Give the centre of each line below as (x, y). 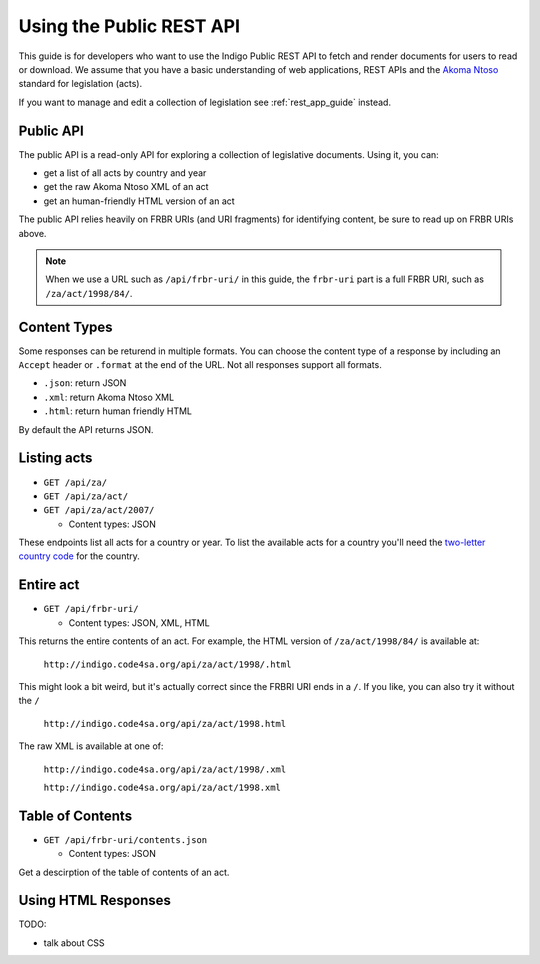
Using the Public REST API (129, 26)
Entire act (49, 585)
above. (32, 233)
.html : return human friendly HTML (118, 411)
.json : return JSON (85, 383)
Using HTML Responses (95, 900)
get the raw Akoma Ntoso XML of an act (126, 187)
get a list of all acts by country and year (125, 173)
